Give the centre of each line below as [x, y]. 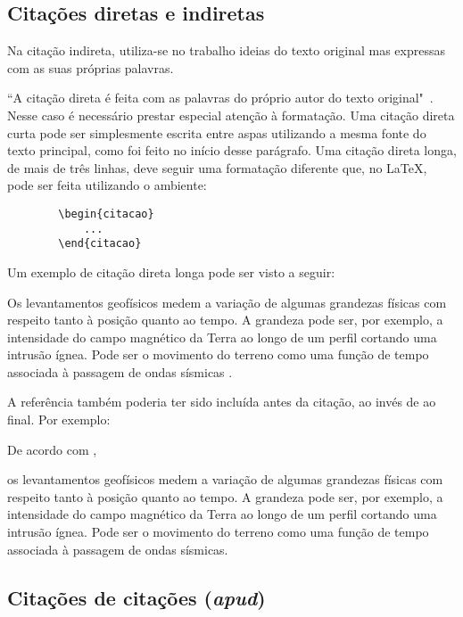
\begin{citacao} [106, 214]
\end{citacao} [100, 244]
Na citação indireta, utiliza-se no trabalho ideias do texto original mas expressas [226, 50]
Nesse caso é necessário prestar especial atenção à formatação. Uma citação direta [231, 115]
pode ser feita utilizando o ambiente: [107, 185]
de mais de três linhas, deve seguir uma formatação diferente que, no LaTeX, [217, 167]
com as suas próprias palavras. [91, 67]
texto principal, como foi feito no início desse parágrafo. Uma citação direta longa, [232, 150]
